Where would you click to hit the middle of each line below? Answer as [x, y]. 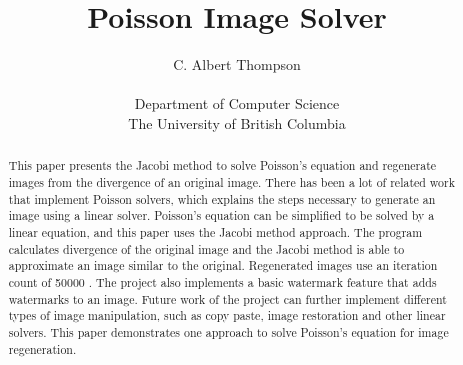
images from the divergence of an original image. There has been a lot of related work [231, 181]
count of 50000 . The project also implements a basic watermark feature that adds [222, 281]
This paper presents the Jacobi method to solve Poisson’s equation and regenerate [222, 165]
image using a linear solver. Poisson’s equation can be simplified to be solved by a [221, 215]
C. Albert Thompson [237, 64]
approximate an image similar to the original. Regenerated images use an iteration [223, 265]
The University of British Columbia [237, 122]
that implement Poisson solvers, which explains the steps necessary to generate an [222, 198]
